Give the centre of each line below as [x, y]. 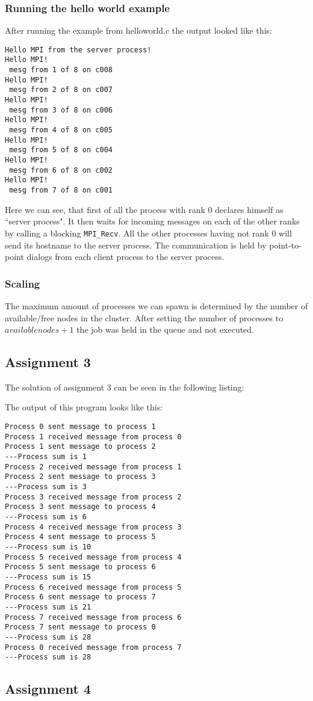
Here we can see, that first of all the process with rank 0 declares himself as [144, 209]
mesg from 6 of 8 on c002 [61, 170]
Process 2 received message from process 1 [93, 467]
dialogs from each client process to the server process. [126, 257]
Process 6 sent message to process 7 [80, 597]
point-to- [285, 245]
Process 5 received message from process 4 [93, 557]
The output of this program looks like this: [84, 407]
